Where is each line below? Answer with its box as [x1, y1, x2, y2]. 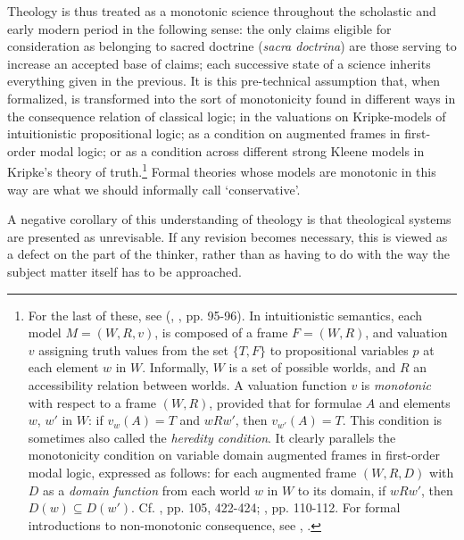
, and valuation [365, 323, 448, 342]
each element [28, 358, 99, 377]
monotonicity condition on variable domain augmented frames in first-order [28, 445, 441, 464]
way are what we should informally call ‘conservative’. [7, 179, 301, 198]
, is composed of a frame [154, 323, 288, 342]
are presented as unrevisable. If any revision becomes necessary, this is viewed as [7, 227, 448, 245]
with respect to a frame [28, 393, 157, 411]
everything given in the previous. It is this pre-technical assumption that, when [7, 71, 441, 90]
